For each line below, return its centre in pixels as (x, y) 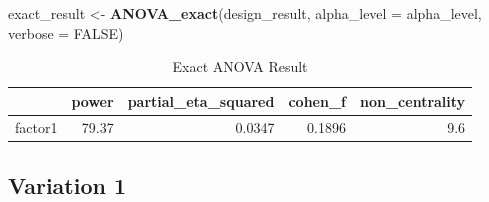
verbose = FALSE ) (66, 32)
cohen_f (317, 100)
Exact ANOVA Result (240, 66)
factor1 (36, 126)
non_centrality (413, 100)
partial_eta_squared (201, 100)
